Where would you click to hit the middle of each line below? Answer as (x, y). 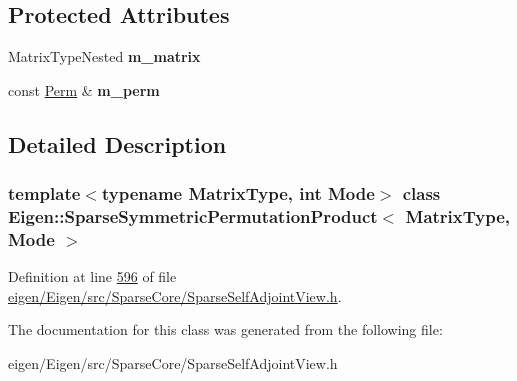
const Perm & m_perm (84, 89)
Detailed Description (117, 143)
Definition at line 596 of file (92, 276)
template (44, 193)
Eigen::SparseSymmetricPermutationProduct (193, 216)
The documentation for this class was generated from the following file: (225, 329)
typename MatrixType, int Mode (238, 193)
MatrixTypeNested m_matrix (104, 56)
